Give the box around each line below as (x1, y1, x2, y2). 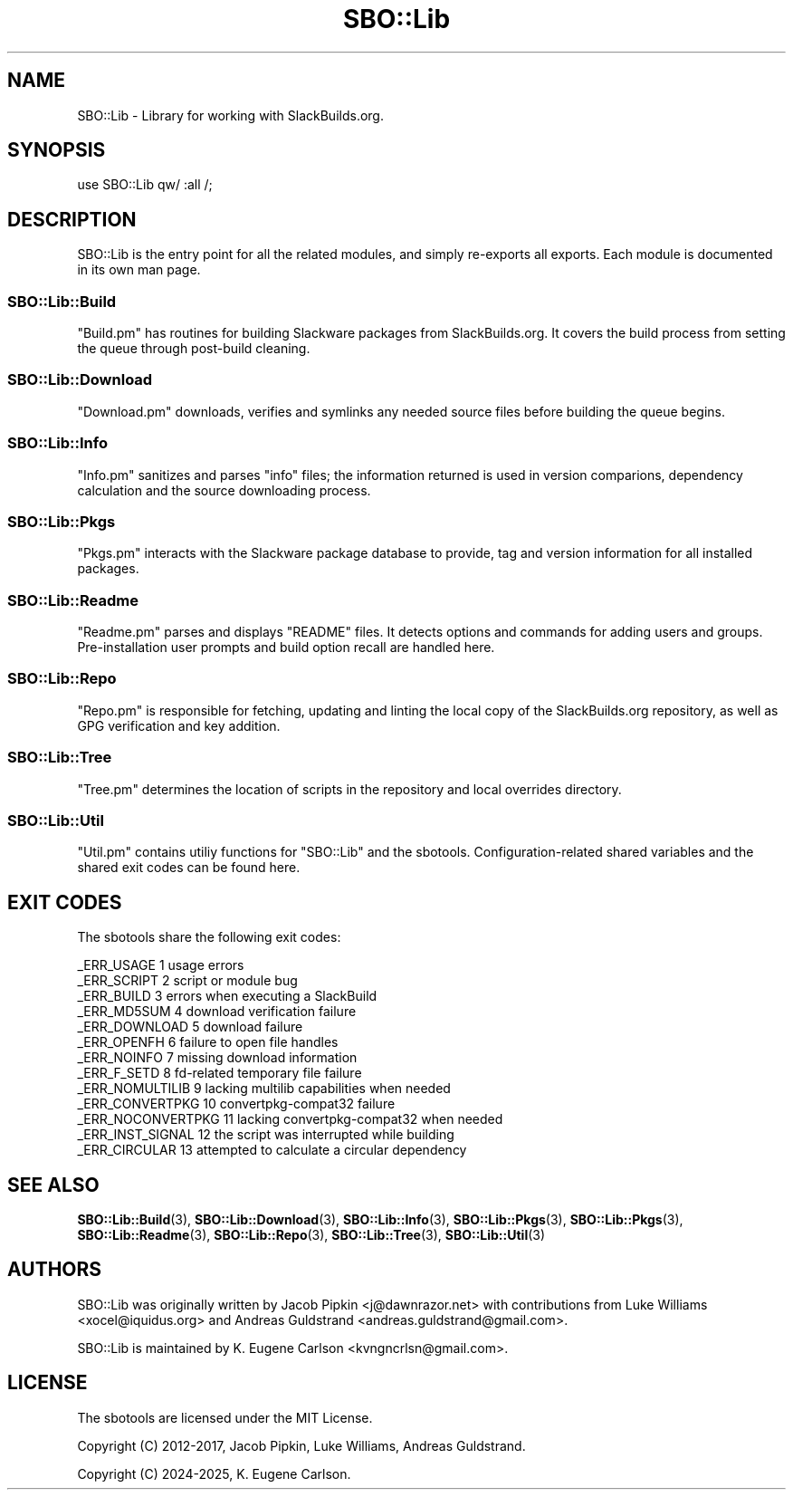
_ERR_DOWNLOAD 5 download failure (77, 1019, 303, 1035)
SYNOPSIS (7, 139, 106, 162)
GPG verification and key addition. (77, 717, 281, 734)
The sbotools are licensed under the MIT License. (77, 1409, 373, 1425)
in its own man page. (77, 262, 201, 278)
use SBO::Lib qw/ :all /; (77, 177, 213, 193)
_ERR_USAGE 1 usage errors (77, 957, 244, 974)
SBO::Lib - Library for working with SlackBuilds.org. (77, 107, 384, 123)
